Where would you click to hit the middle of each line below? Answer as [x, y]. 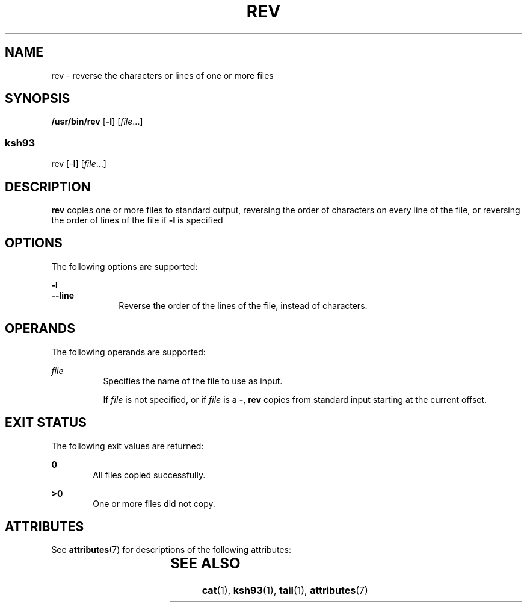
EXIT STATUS [46, 423]
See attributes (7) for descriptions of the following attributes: [171, 550]
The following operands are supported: [128, 352]
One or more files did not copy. [154, 503]
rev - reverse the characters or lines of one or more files [162, 75]
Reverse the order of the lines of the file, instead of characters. [243, 305]
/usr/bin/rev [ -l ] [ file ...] [97, 122]
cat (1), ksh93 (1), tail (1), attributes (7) [285, 590]
